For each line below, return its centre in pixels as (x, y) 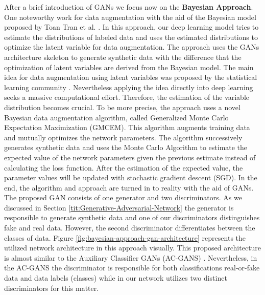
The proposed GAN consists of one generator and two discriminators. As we (123, 197)
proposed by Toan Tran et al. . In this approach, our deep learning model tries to (131, 27)
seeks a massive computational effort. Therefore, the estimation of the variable (127, 97)
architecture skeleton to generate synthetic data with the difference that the (123, 57)
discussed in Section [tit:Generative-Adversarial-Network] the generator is (119, 207)
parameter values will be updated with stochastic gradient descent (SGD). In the (131, 177)
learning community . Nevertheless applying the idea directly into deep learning (129, 87)
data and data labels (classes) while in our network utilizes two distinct (116, 278)
